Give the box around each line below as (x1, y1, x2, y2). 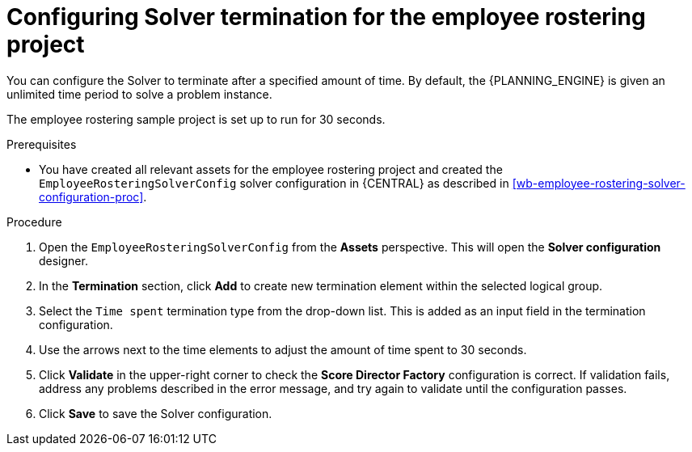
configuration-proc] (39, 189, 144, 204)
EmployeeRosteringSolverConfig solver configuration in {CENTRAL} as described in (39, 175, 509, 190)
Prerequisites (6, 137, 77, 151)
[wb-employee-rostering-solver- (512, 175, 686, 190)
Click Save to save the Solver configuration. (39, 406, 272, 420)
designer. (39, 253, 88, 268)
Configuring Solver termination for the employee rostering (6, 3, 646, 31)
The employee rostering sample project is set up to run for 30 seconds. (6, 112, 386, 126)
